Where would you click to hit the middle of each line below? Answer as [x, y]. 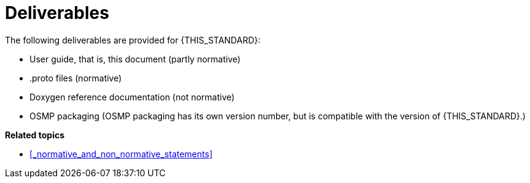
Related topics [35, 135]
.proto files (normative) [76, 78]
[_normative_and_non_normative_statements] [121, 154]
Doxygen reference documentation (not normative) [132, 97]
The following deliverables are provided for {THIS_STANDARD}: [133, 40]
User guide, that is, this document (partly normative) [135, 59]
